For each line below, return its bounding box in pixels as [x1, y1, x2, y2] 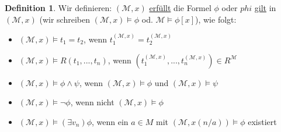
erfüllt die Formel [149, 2, 211, 13]
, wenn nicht [70, 96, 115, 108]
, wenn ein [92, 115, 129, 127]
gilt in [254, 2, 276, 13]
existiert [248, 115, 277, 127]
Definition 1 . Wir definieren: [5, 2, 112, 13]
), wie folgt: [195, 13, 237, 25]
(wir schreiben [39, 13, 90, 25]
